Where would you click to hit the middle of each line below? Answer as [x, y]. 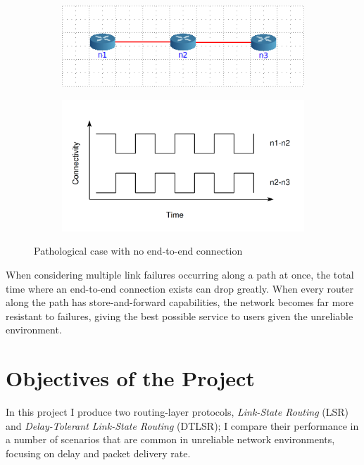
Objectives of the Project [130, 378]
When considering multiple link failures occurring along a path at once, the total [180, 275]
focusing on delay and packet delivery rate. [98, 453]
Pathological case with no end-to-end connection [138, 251]
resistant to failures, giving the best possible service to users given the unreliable [180, 316]
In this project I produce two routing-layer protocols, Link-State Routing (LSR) [177, 412]
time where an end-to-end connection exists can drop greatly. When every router [180, 288]
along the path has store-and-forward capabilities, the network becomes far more [180, 302]
